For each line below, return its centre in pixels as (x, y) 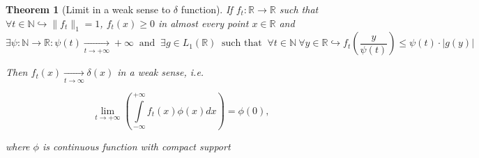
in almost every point (204, 23)
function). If (207, 9)
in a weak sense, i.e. (161, 72)
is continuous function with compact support (136, 147)
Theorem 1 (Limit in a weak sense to (88, 9)
